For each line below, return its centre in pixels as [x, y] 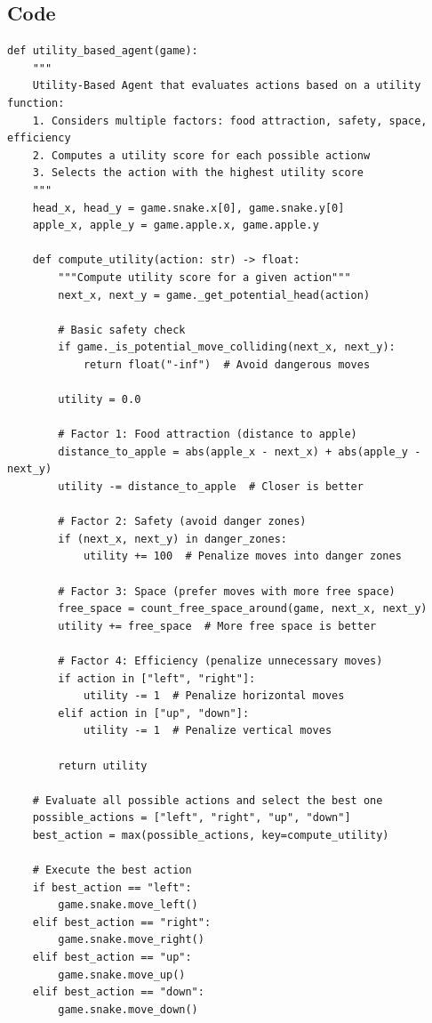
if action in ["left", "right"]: [157, 678]
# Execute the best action [112, 870]
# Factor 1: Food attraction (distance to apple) [208, 435]
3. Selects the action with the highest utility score [198, 173]
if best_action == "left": [112, 887]
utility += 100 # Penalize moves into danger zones [242, 556]
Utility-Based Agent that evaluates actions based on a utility [227, 86]
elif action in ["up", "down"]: [154, 713]
